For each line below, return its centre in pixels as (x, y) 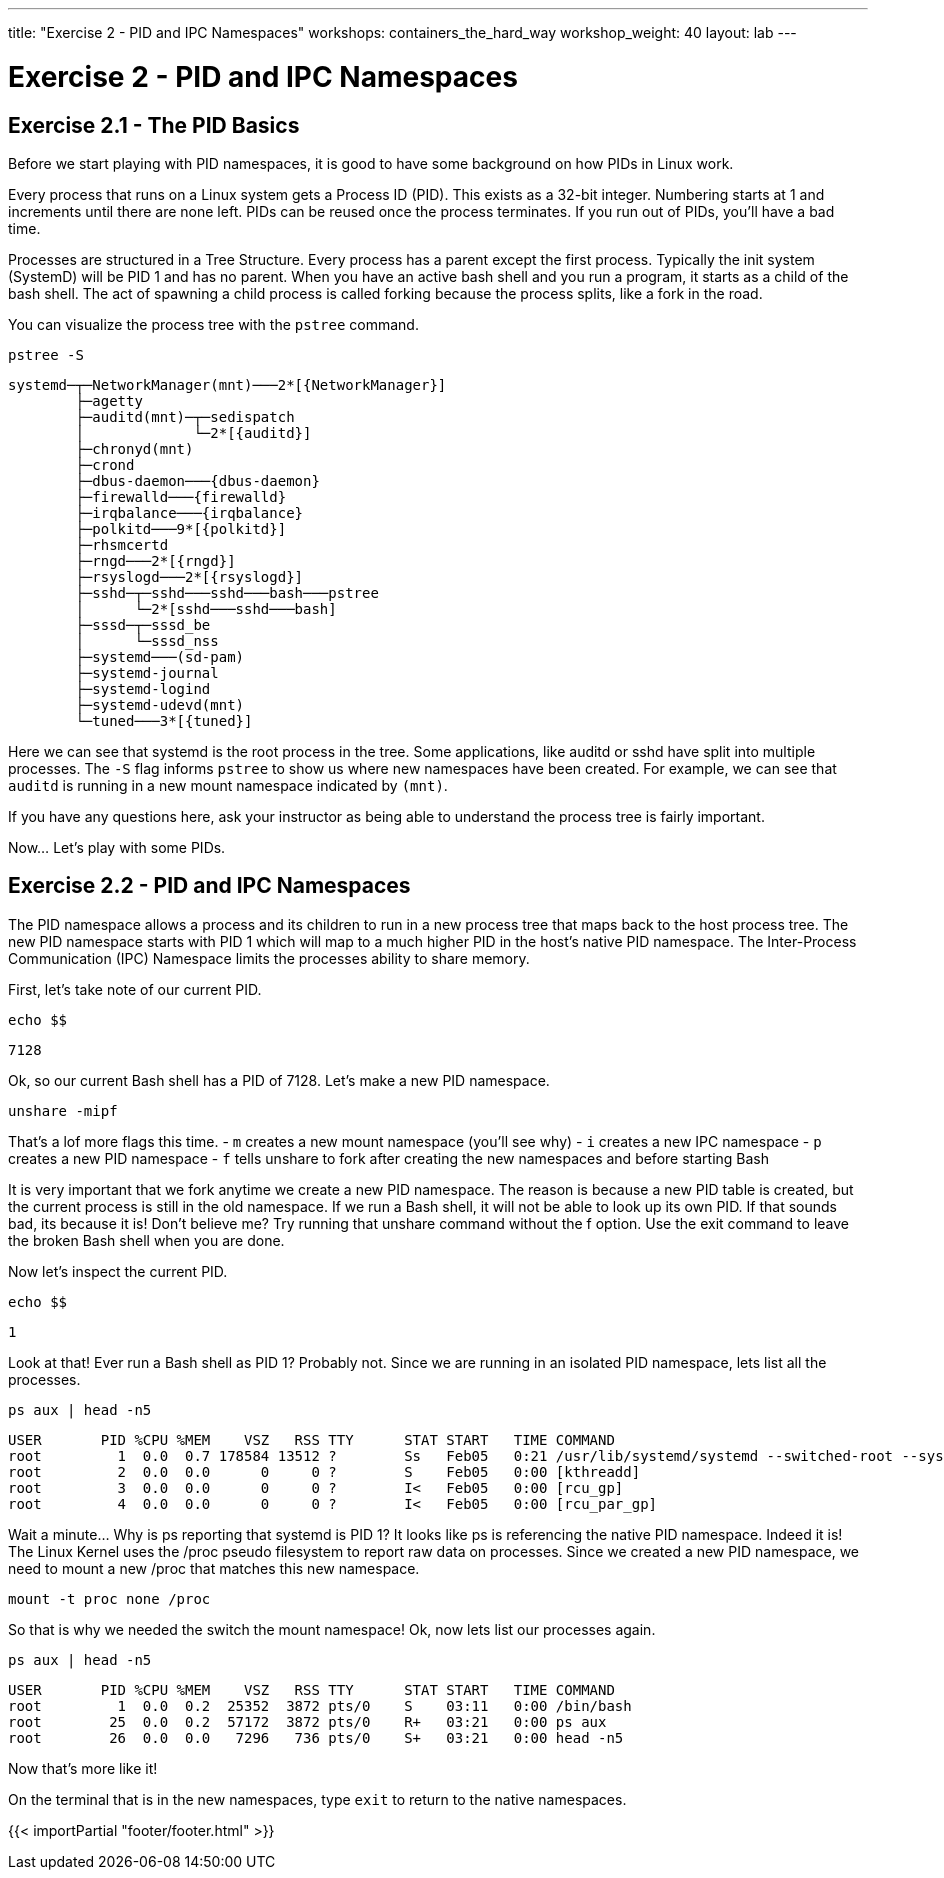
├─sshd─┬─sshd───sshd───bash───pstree (227, 592)
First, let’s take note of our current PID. (135, 989)
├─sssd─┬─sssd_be (143, 624)
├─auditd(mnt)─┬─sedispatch (185, 416)
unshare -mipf (63, 1110)
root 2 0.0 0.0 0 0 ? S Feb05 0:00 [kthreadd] (324, 1471)
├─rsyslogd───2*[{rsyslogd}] (189, 576)
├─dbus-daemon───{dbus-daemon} (197, 480)
